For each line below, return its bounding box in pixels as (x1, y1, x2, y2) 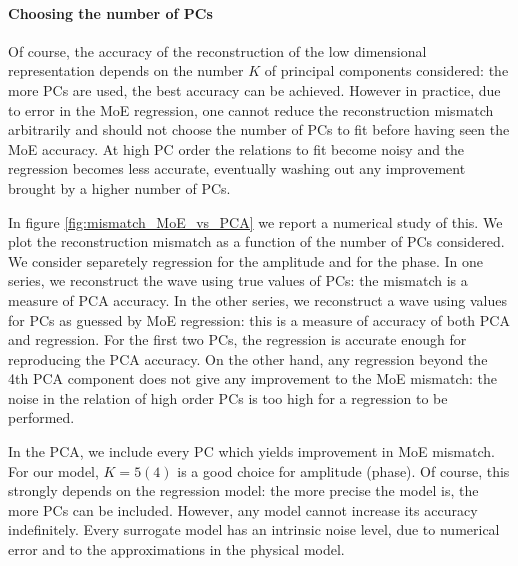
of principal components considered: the (264, 60, 509, 81)
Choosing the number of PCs (8, 2, 213, 23)
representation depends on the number (8, 60, 244, 81)
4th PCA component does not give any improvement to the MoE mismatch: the (8, 368, 497, 389)
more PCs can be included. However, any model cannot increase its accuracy (8, 499, 478, 520)
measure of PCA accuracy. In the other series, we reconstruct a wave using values (8, 289, 507, 310)
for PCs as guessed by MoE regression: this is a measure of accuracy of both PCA (8, 309, 510, 330)
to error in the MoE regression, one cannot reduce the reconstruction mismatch (8, 99, 494, 120)
